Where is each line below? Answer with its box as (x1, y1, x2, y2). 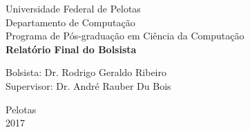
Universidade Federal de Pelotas (6, 1, 141, 15)
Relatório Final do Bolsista (6, 41, 137, 56)
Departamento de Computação (6, 15, 135, 29)
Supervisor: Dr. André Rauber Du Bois (6, 78, 171, 93)
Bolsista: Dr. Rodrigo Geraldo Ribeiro (6, 65, 166, 79)
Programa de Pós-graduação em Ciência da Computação (6, 28, 244, 43)
